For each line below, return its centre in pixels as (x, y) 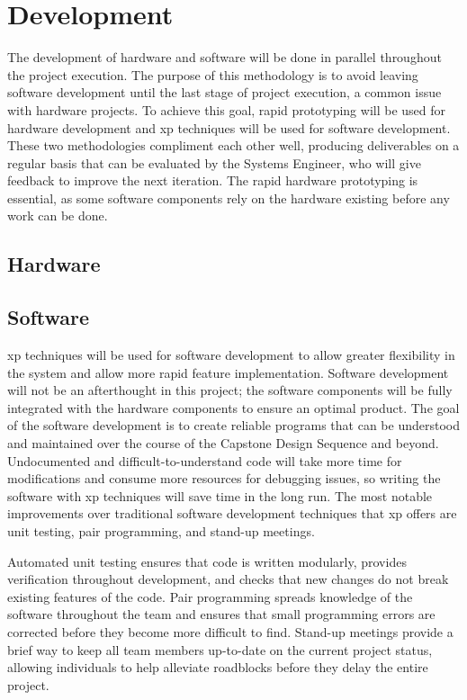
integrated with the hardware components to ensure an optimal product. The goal (233, 407)
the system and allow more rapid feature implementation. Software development (228, 372)
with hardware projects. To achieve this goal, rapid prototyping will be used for (227, 109)
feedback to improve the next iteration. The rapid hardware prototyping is (213, 180)
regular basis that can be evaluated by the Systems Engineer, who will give (214, 162)
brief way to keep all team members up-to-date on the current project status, (220, 649)
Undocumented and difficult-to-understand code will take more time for (205, 460)
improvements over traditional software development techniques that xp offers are (232, 513)
